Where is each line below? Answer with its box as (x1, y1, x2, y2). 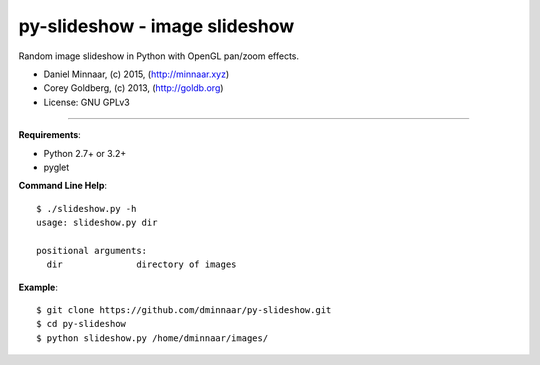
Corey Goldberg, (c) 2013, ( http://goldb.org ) (43, 82, 224, 94)
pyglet (43, 161, 70, 173)
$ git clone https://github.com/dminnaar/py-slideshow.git (36, 305, 332, 316)
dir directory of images (46, 259, 237, 270)
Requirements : (18, 129, 82, 141)
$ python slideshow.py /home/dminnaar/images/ (36, 332, 269, 344)
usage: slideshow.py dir (36, 217, 158, 229)
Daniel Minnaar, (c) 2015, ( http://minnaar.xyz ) (43, 68, 230, 80)
